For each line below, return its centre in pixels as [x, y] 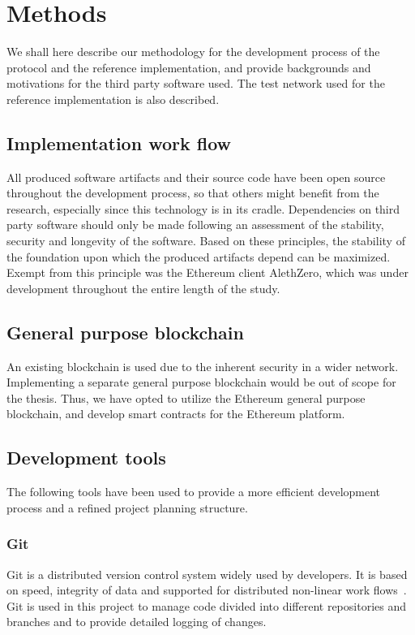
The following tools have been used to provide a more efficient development [194, 492]
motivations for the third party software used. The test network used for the [196, 83]
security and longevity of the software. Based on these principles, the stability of [206, 241]
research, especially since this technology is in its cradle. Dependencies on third [203, 208]
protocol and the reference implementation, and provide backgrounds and [189, 67]
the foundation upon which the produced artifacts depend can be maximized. [199, 256]
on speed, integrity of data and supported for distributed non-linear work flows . [207, 590]
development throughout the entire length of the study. [143, 288]
